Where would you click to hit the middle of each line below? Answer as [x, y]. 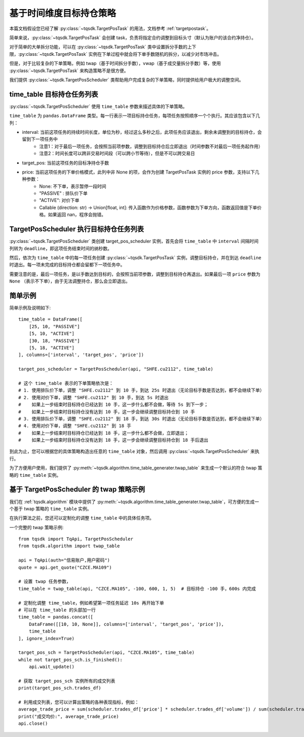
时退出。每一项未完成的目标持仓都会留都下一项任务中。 [67, 265]
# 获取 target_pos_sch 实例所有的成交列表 [67, 681]
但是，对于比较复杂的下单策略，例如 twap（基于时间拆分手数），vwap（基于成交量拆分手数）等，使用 [115, 63]
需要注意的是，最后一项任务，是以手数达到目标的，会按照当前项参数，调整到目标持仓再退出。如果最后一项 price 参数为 [135, 274]
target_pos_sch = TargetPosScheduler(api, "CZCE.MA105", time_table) [107, 653]
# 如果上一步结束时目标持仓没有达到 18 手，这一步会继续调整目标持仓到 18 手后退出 [113, 440]
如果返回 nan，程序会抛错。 [77, 215]
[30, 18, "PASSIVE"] [54, 341]
